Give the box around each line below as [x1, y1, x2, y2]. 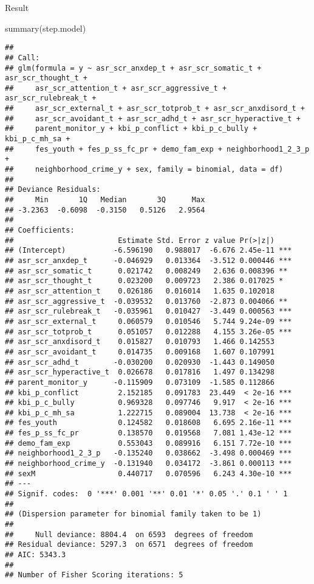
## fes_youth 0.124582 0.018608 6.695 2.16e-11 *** [5, 418, 292, 427]
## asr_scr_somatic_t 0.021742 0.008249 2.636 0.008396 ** [5, 266, 288, 275]
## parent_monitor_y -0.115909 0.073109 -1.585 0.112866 [5, 378, 275, 387]
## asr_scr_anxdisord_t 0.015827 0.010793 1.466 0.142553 [5, 337, 275, 347]
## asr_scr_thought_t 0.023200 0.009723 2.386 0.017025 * [5, 276, 284, 286]
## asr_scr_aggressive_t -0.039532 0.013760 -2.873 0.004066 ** [5, 297, 288, 306]
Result [5, 1, 29, 13]
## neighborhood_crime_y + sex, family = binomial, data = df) [5, 165, 284, 174]
